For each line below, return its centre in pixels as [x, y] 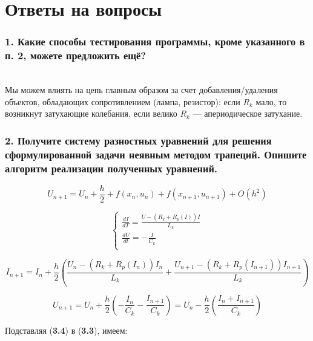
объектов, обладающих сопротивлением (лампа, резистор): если [123, 101]
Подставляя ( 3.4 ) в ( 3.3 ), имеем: [66, 330]
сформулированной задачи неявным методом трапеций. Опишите [156, 154]
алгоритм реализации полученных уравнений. [111, 168]
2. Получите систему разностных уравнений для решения [138, 140]
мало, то [271, 101]
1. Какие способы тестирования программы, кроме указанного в [155, 41]
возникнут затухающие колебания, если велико [91, 113]
